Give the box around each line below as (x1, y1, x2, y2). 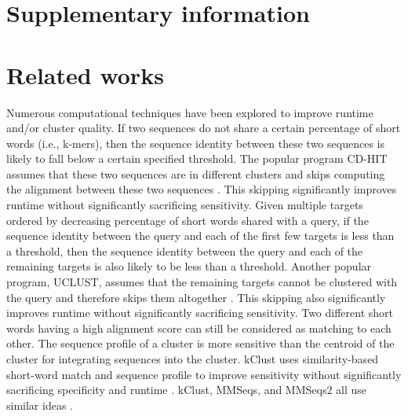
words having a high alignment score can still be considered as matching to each (6, 319, 392, 336)
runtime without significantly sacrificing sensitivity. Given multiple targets (6, 197, 363, 213)
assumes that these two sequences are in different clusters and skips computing (6, 165, 385, 182)
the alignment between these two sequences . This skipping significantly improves (6, 181, 397, 197)
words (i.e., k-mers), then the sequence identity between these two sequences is (6, 134, 384, 151)
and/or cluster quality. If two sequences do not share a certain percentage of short (6, 120, 401, 136)
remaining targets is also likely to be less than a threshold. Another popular (6, 258, 372, 274)
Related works (6, 58, 164, 90)
